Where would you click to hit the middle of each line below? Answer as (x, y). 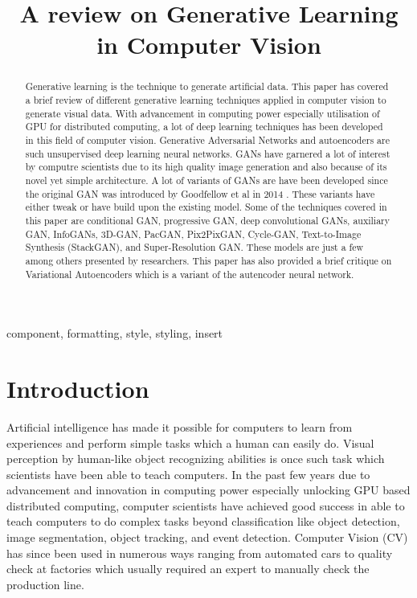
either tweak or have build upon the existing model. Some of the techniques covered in (206, 207)
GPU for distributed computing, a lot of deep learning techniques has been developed (204, 127)
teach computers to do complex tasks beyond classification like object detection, (203, 521)
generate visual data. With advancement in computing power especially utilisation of (202, 113)
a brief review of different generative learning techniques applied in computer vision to (206, 100)
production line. (45, 584)
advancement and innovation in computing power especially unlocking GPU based (208, 490)
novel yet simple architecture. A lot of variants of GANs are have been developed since (206, 180)
